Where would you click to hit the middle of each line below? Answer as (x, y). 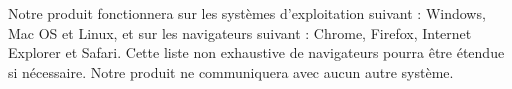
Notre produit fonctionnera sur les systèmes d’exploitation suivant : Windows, (247, 13)
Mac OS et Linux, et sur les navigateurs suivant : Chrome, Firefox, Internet (240, 32)
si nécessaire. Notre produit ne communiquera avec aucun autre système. (231, 71)
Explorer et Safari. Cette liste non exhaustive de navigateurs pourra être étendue (256, 52)
